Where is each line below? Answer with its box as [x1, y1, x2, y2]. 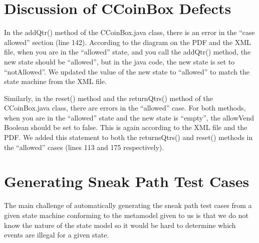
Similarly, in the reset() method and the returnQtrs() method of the [4, 92, 213, 103]
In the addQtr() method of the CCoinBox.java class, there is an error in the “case [4, 27, 255, 37]
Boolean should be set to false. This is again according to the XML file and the [4, 122, 247, 132]
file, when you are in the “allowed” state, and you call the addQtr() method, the [4, 46, 251, 57]
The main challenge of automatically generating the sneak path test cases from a [4, 200, 252, 210]
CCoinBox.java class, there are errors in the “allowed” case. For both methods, [4, 102, 246, 113]
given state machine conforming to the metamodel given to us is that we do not [4, 209, 248, 220]
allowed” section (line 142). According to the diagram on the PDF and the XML [4, 36, 251, 47]
